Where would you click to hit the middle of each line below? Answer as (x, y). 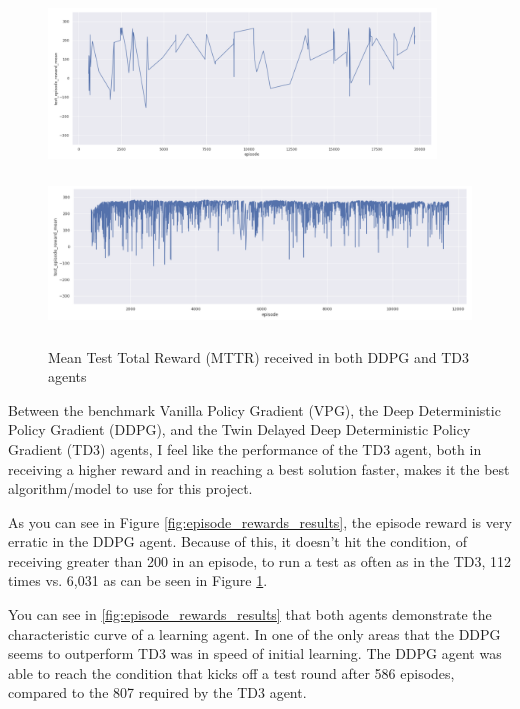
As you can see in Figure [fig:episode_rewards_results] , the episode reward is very (260, 521)
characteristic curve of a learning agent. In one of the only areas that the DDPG (254, 633)
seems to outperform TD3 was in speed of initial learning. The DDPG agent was (255, 653)
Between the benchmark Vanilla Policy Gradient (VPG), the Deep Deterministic (254, 409)
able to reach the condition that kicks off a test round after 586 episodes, (231, 672)
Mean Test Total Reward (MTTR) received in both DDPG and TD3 (259, 356)
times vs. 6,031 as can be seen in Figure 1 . (138, 580)
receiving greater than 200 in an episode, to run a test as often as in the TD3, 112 (260, 560)
